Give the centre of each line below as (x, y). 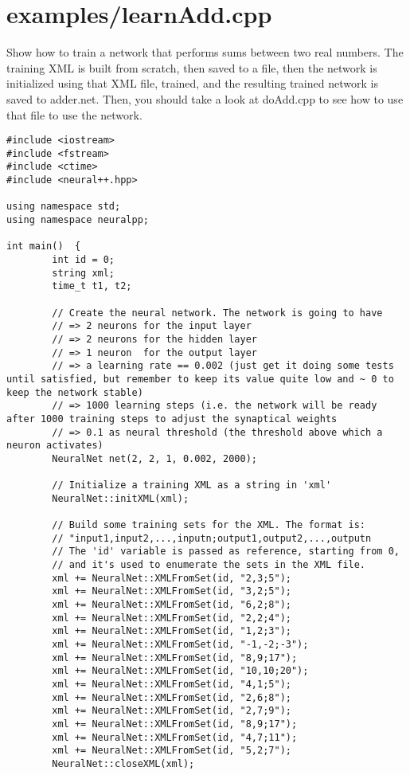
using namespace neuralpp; (78, 220)
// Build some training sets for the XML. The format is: (209, 525)
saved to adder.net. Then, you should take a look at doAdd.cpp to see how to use (205, 98)
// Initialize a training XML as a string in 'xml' (192, 485)
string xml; (84, 273)
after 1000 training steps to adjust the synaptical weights (172, 419)
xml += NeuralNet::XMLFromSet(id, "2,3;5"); (172, 578)
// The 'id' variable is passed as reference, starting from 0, (226, 552)
